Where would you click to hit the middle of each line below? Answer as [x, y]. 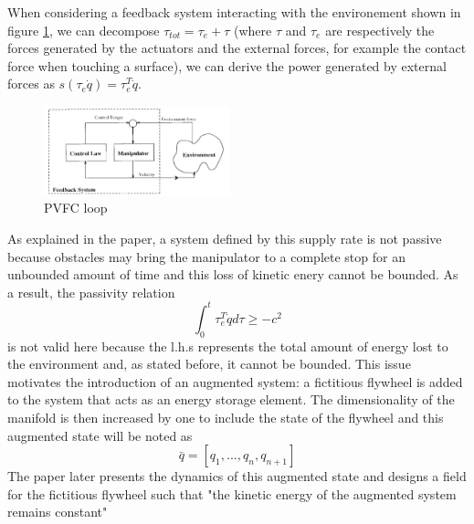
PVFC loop [76, 208]
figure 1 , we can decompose [84, 30]
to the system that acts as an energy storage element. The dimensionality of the [231, 399]
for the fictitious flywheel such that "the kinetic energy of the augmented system [232, 493]
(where [253, 30]
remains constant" [58, 512]
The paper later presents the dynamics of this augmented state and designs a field [237, 476]
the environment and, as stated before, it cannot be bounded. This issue [209, 364]
